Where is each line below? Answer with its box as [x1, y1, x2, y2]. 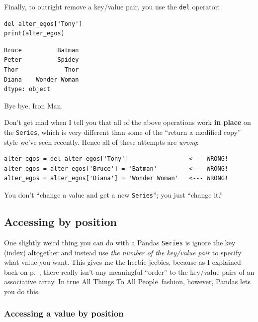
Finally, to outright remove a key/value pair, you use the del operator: [4, 1, 220, 11]
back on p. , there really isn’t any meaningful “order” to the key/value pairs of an [4, 266, 255, 277]
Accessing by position [4, 214, 117, 229]
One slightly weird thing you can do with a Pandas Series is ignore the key [4, 237, 236, 247]
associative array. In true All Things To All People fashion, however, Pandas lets [4, 276, 251, 287]
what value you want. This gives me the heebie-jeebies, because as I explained [4, 257, 241, 267]
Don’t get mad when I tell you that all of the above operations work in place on [4, 117, 251, 127]
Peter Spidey [4, 56, 79, 64]
